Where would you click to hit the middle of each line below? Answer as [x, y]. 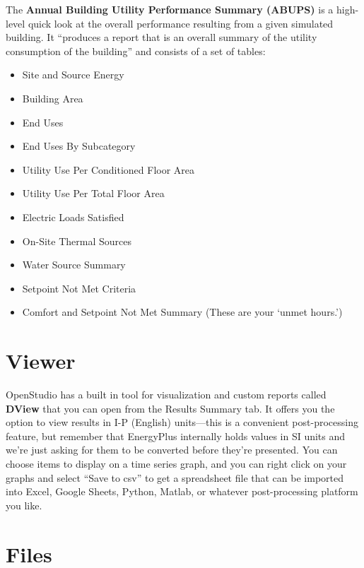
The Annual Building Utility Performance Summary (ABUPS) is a [170, 9]
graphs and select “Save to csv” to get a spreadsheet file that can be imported [175, 477]
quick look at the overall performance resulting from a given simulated [181, 23]
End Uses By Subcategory [79, 146]
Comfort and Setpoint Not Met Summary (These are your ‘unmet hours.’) [182, 312]
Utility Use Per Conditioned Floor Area [108, 169]
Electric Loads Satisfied [73, 217]
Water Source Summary [74, 265]
